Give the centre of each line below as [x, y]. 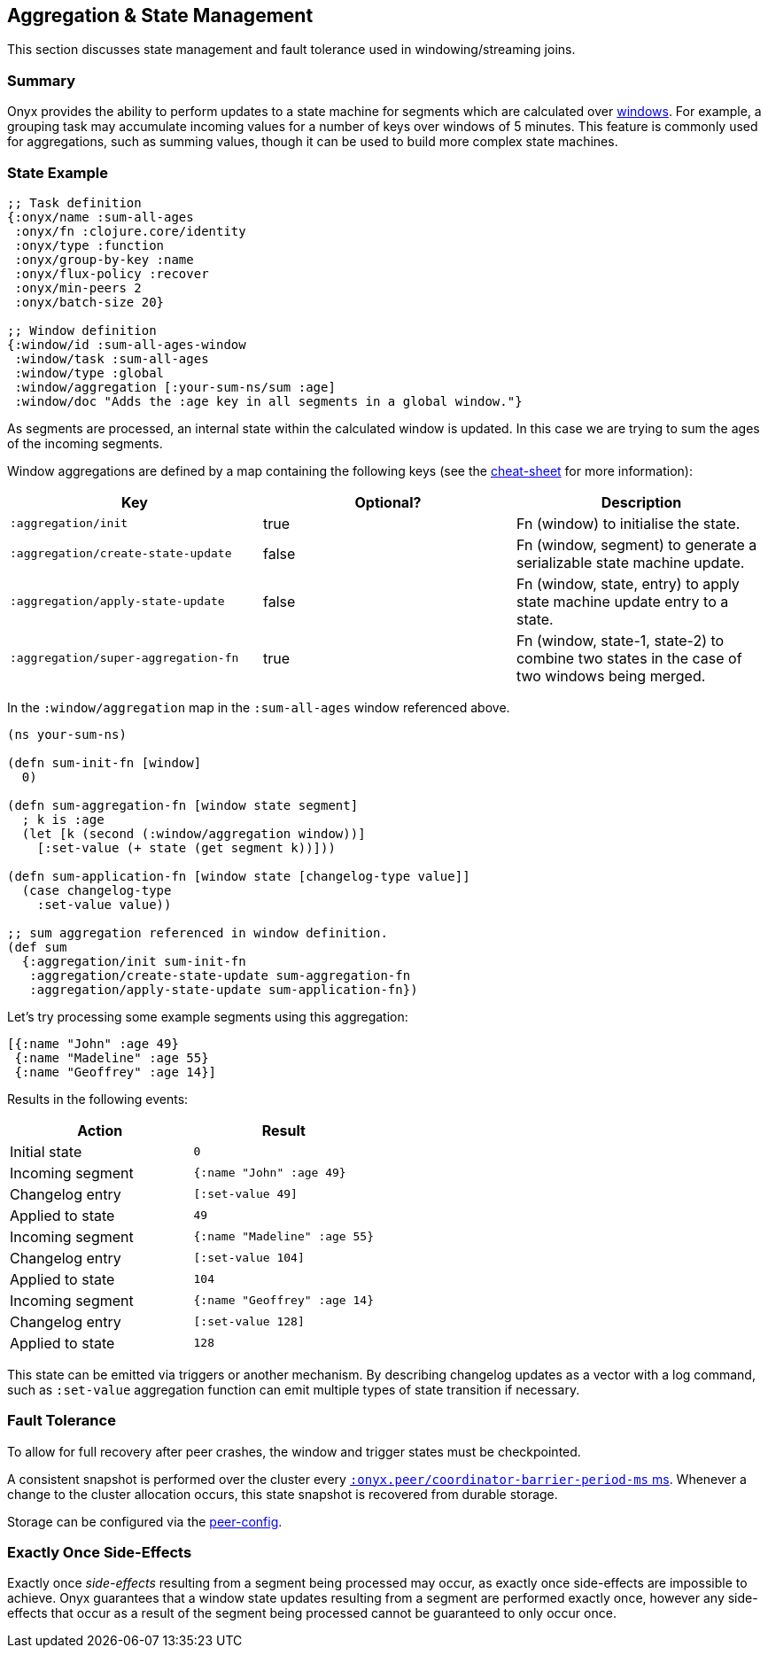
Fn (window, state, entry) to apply [628, 583]
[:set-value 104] [249, 1258]
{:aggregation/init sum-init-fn [134, 961]
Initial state [46, 1151]
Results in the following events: [98, 1099]
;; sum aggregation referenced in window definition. [198, 932]
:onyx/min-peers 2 [78, 287]
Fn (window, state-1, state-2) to [620, 640]
